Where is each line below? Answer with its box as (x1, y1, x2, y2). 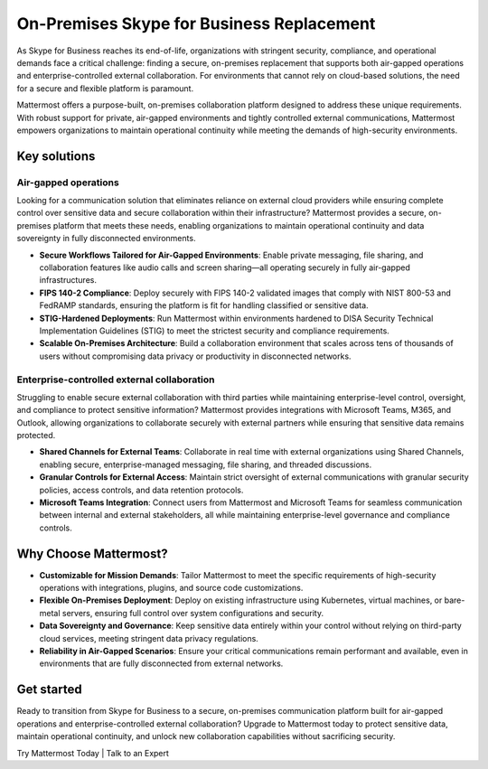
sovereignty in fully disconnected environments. (16, 233, 196, 244)
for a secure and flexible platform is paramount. (16, 82, 194, 94)
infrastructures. (39, 275, 97, 286)
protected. (16, 430, 56, 441)
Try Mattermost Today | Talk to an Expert (16, 747, 169, 758)
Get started (16, 682, 82, 698)
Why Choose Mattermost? (16, 546, 168, 561)
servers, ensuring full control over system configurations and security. (61, 607, 324, 618)
